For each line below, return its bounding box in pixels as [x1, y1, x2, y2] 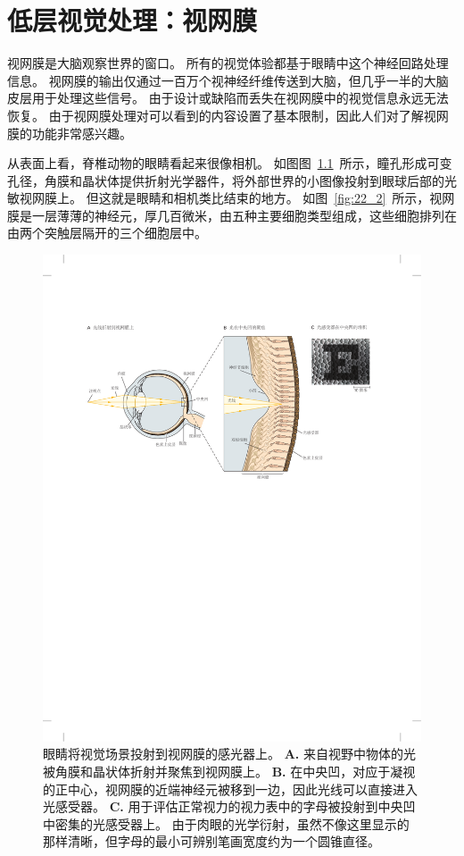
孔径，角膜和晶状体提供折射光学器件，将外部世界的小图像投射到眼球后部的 [7, 171, 444, 189]
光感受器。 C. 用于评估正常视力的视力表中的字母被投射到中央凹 [43, 797, 416, 816]
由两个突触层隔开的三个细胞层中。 [7, 223, 207, 242]
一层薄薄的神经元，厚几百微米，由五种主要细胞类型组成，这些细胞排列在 [31, 206, 457, 224]
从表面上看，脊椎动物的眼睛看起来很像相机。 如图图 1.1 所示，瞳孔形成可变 [7, 154, 452, 172]
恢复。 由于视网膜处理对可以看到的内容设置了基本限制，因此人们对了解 [7, 105, 424, 124]
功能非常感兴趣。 [31, 123, 132, 142]
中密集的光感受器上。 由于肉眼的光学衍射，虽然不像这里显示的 [43, 814, 410, 833]
